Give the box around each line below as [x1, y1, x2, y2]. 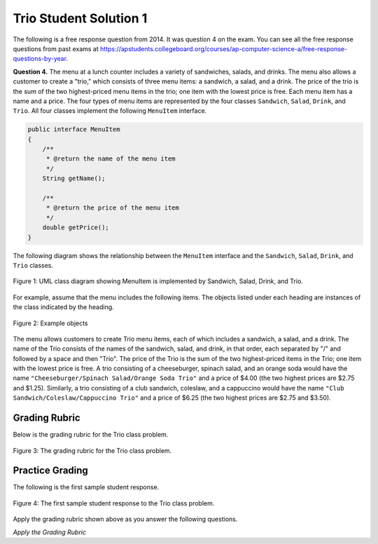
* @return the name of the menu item [45, 155, 176, 163]
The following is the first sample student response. [13, 483, 160, 491]
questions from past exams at [13, 44, 99, 53]
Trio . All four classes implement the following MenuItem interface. [13, 107, 207, 115]
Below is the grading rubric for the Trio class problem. [13, 430, 169, 439]
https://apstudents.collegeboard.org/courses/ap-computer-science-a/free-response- [99, 44, 348, 53]
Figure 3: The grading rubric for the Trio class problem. [13, 446, 172, 455]
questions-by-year [13, 55, 66, 63]
